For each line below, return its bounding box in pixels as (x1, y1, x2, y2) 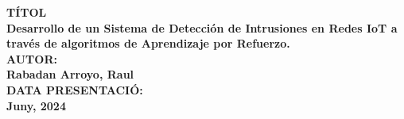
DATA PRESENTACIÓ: (6, 81, 143, 98)
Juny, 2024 (6, 97, 66, 113)
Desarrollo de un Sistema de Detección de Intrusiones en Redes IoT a (6, 19, 398, 36)
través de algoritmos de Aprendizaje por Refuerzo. (6, 35, 290, 52)
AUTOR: (6, 50, 57, 67)
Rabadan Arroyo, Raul (6, 66, 134, 83)
